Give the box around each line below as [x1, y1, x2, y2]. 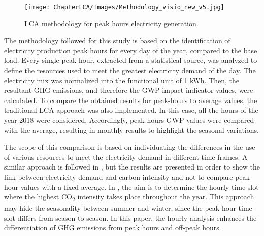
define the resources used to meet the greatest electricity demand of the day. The [4, 65, 256, 76]
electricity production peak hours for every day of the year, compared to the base [4, 45, 257, 55]
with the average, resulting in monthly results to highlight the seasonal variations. [4, 124, 259, 135]
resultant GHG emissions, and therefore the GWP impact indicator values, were [4, 85, 253, 95]
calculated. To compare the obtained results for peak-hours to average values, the [4, 94, 257, 105]
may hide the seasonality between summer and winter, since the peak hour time [4, 203, 252, 213]
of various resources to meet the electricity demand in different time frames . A [4, 151, 248, 162]
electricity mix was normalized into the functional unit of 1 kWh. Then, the [4, 75, 239, 85]
